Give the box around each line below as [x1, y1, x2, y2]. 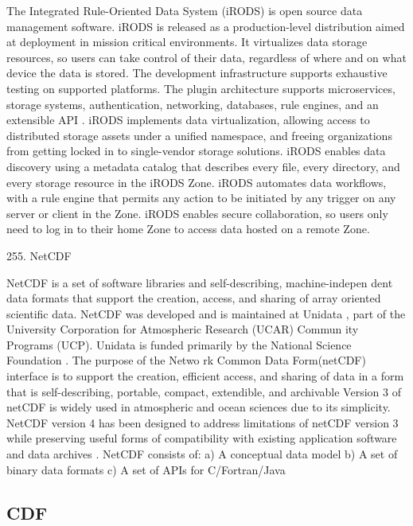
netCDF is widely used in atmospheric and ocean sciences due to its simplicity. [6, 399, 391, 415]
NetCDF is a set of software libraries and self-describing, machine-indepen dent [6, 274, 393, 290]
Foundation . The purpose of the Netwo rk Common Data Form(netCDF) [6, 352, 366, 368]
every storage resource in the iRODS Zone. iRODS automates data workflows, [6, 173, 387, 190]
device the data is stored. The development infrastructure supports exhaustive [6, 64, 388, 81]
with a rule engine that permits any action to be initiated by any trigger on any [6, 189, 396, 206]
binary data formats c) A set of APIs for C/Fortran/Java [6, 461, 286, 477]
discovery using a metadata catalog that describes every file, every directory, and [6, 158, 400, 174]
